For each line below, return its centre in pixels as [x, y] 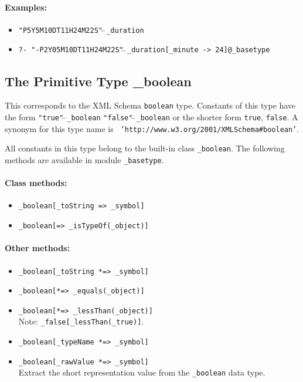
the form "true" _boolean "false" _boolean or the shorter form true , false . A [151, 116]
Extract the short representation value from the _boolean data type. [142, 372]
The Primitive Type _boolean [98, 81]
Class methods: [36, 183]
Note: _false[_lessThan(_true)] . [81, 321]
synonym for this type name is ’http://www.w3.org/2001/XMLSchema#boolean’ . [152, 128]
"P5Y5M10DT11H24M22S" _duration [81, 30]
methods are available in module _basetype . [84, 159]
